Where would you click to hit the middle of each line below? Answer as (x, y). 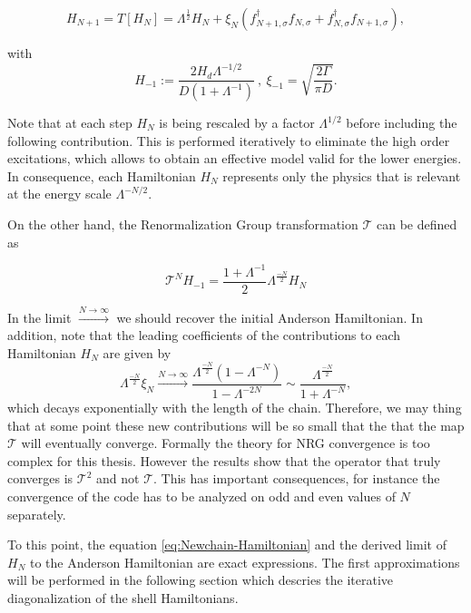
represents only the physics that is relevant (342, 175)
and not (118, 478)
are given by (137, 352)
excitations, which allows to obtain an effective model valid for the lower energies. (235, 158)
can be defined (417, 224)
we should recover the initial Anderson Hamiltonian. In (270, 317)
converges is (40, 478)
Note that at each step (70, 122)
